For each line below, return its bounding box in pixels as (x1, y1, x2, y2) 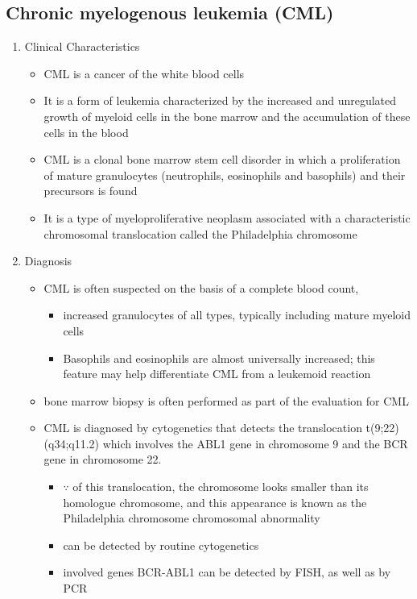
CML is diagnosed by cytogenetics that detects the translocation (43, 419, 362, 436)
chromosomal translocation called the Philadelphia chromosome (43, 225, 357, 242)
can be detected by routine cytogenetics (63, 536, 259, 553)
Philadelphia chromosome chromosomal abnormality (63, 510, 320, 526)
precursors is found (43, 182, 138, 199)
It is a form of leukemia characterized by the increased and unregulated (43, 92, 397, 109)
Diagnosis (24, 252, 72, 269)
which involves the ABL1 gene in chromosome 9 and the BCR (102, 435, 408, 451)
